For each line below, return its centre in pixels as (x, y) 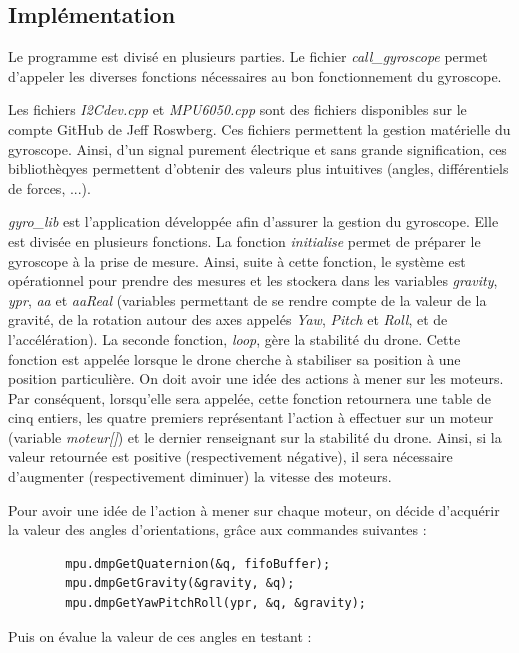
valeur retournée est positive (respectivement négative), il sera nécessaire (230, 456)
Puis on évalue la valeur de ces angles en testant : (160, 635)
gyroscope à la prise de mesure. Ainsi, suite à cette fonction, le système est (237, 260)
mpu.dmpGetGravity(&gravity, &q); (180, 583)
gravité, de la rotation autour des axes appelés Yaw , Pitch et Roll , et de (228, 319)
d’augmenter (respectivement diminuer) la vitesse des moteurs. (200, 476)
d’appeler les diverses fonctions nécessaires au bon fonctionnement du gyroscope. (255, 75)
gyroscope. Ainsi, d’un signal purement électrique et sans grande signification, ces (257, 148)
